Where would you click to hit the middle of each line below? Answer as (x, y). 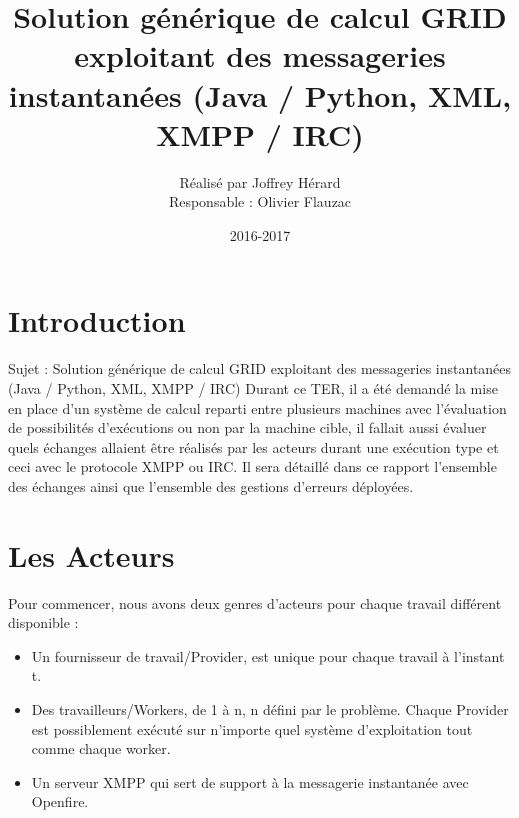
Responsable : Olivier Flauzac (260, 201)
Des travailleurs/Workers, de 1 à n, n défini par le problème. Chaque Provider (270, 709)
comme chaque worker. (101, 748)
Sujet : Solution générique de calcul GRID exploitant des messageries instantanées (260, 368)
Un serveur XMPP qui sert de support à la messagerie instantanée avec (250, 781)
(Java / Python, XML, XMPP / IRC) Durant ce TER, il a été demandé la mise (253, 388)
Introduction (97, 320)
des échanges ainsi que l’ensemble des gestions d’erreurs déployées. (211, 485)
